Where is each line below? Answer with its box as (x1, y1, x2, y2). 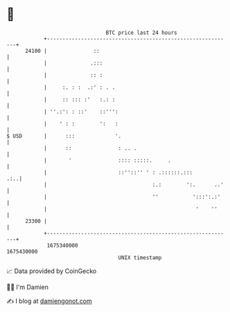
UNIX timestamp (118, 254, 162, 261)
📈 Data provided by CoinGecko (6, 267, 97, 275)
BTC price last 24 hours (105, 29, 177, 36)
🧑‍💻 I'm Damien (6, 283, 49, 291)
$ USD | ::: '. (6, 132, 122, 140)
